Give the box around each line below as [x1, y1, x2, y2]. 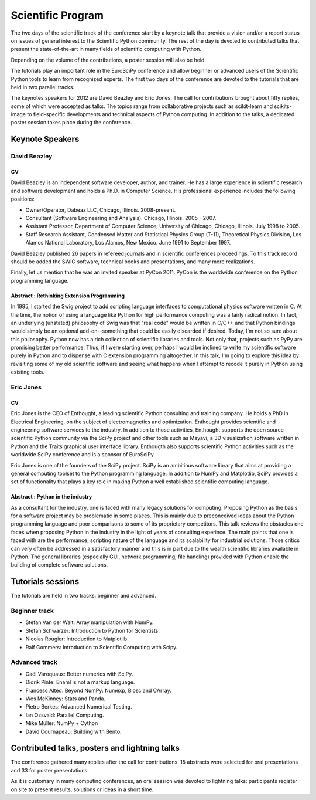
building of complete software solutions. [11, 561, 108, 568]
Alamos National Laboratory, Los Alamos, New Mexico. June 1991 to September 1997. [25, 239, 231, 246]
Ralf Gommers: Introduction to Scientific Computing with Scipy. [25, 643, 178, 650]
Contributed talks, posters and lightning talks [11, 743, 180, 753]
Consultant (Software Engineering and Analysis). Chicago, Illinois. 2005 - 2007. [25, 214, 217, 221]
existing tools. [11, 368, 45, 375]
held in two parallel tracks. [11, 83, 75, 90]
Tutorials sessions [11, 577, 80, 587]
